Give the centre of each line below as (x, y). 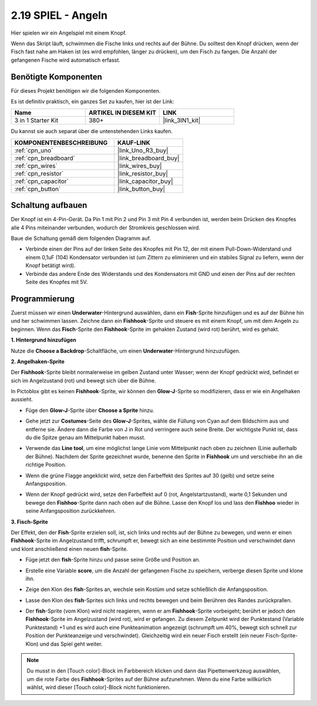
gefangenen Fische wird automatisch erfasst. (65, 60)
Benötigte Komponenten (57, 77)
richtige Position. (46, 465)
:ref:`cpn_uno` (34, 150)
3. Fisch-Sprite (29, 522)
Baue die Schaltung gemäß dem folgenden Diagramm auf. (81, 238)
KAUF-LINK (134, 143)
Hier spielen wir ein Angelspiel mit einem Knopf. (69, 33)
